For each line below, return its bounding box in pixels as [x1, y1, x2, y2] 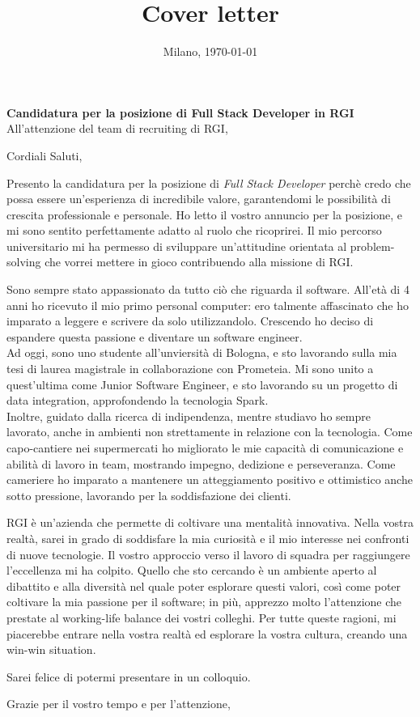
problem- [350, 237, 395, 254]
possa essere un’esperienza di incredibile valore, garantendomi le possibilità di [6, 190, 391, 207]
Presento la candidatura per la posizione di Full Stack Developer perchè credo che [6, 174, 411, 191]
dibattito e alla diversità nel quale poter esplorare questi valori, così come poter [6, 577, 401, 594]
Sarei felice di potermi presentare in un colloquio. [6, 668, 251, 685]
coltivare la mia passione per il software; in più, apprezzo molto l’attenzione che [6, 593, 402, 610]
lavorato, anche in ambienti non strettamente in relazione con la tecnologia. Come [6, 423, 413, 440]
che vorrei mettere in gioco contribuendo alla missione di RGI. [45, 253, 354, 270]
